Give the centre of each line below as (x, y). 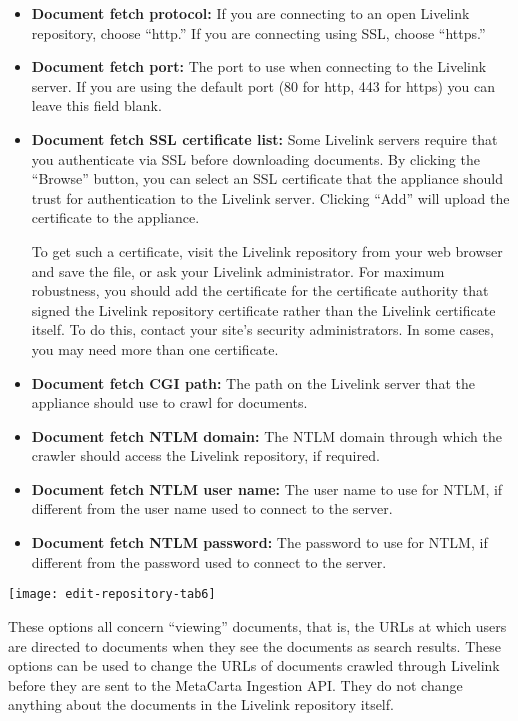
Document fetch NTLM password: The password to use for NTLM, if (259, 542)
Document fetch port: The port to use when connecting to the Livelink (259, 66)
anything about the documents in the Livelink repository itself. (201, 704)
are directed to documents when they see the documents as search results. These (255, 645)
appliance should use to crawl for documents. (169, 402)
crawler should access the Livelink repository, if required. (205, 455)
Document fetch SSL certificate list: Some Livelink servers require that (264, 138)
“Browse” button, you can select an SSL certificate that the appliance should (267, 178)
